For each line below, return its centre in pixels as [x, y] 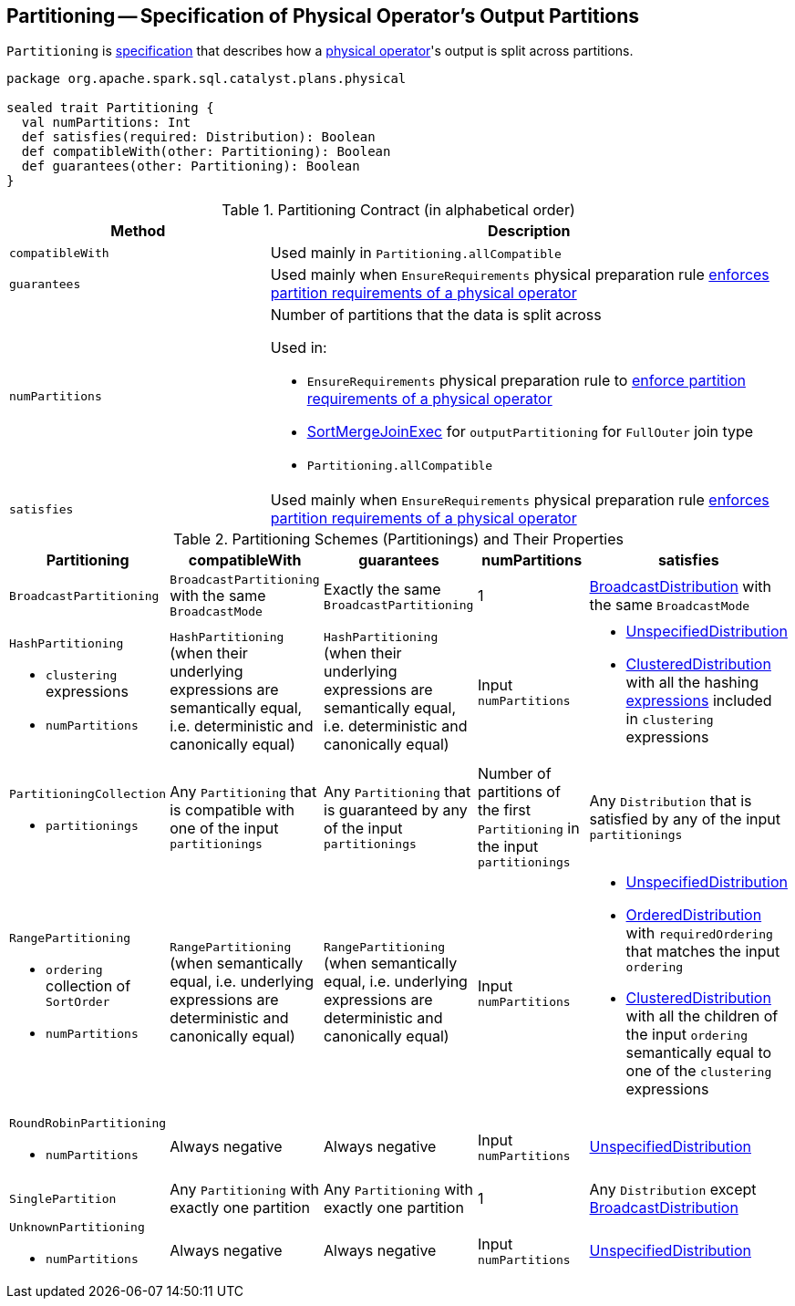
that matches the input [703, 952]
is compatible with [232, 810]
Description [529, 231]
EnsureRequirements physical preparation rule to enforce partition [526, 381]
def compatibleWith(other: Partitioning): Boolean [206, 152]
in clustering [670, 719]
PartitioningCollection [88, 793]
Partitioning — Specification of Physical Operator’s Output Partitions [323, 16]
